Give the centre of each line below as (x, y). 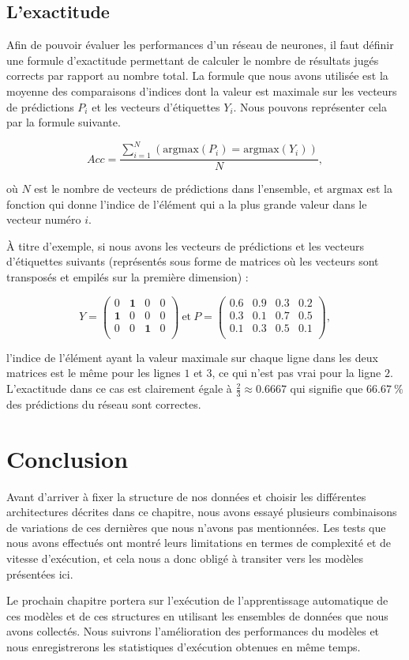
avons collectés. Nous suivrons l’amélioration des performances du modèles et (193, 631)
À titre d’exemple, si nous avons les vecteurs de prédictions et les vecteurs (185, 245)
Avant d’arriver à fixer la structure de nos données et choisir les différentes (186, 496)
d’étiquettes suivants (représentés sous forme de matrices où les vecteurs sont (193, 261)
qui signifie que (326, 388)
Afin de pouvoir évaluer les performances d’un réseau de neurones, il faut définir (200, 45)
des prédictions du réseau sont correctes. (104, 404)
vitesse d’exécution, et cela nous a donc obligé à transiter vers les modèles (185, 558)
